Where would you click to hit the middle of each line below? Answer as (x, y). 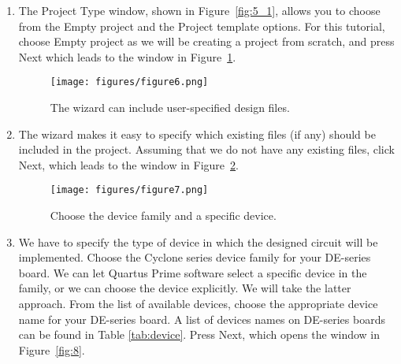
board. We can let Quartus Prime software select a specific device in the (193, 272)
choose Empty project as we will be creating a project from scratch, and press (206, 41)
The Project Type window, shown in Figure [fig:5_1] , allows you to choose (199, 10)
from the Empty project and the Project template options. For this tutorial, (202, 26)
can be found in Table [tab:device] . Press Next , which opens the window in (199, 334)
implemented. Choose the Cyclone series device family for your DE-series (195, 257)
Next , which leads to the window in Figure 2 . (128, 164)
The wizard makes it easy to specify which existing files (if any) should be (197, 134)
